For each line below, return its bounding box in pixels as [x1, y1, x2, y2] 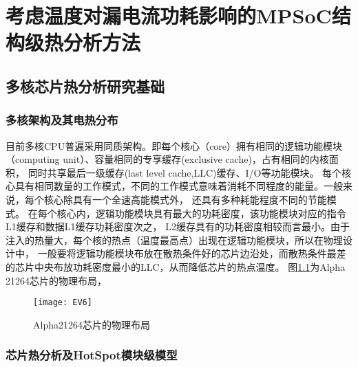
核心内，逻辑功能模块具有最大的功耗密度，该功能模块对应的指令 [56, 205, 346, 220]
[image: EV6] [33, 298, 92, 308]
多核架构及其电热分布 [6, 111, 118, 129]
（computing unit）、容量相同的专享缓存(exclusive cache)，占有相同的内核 [6, 152, 329, 166]
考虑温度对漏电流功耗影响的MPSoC [6, 1, 332, 30]
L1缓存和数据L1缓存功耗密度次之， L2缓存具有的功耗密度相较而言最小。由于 [6, 219, 350, 234]
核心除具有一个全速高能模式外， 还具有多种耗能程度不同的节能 [43, 192, 327, 206]
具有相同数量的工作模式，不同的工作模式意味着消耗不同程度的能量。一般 [14, 179, 343, 193]
